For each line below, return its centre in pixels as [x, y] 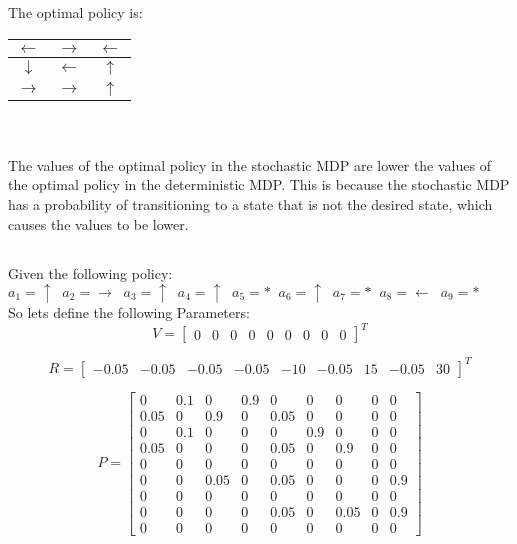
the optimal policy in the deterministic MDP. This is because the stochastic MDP [259, 184]
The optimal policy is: [75, 12]
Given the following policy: [90, 272]
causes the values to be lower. [98, 223]
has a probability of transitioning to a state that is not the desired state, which [250, 203]
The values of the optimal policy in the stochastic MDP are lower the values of [249, 164]
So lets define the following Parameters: [129, 312]
